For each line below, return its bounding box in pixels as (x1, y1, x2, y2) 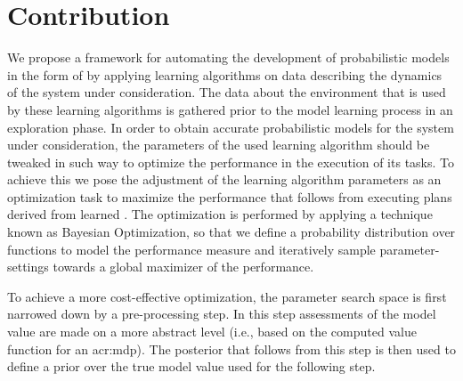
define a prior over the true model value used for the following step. (7, 357, 376, 376)
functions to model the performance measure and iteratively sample (7, 239, 376, 258)
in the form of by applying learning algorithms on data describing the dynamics (7, 65, 443, 84)
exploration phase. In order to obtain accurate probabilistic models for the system (7, 118, 454, 136)
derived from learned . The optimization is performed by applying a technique (7, 205, 433, 223)
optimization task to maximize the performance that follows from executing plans (7, 187, 452, 206)
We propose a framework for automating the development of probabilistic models (7, 48, 450, 67)
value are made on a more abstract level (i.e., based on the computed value (7, 322, 417, 341)
